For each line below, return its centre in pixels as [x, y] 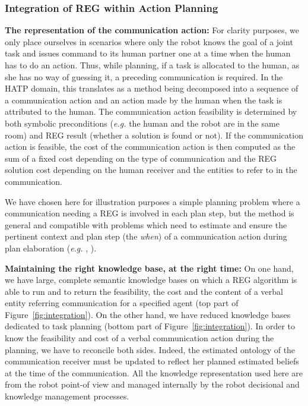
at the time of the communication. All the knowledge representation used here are [154, 372]
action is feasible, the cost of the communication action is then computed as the [150, 147]
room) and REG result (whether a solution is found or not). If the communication [154, 135]
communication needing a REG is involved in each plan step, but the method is [150, 213]
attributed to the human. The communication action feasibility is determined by [151, 111]
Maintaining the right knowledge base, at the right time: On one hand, [149, 268]
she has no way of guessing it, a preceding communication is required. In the [144, 76]
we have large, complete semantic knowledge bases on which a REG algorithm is [151, 280]
